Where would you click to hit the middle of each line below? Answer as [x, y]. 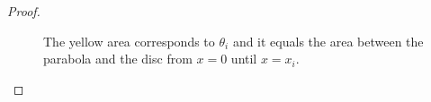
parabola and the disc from [118, 59]
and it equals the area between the [328, 41]
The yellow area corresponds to [129, 41]
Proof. [24, 11]
